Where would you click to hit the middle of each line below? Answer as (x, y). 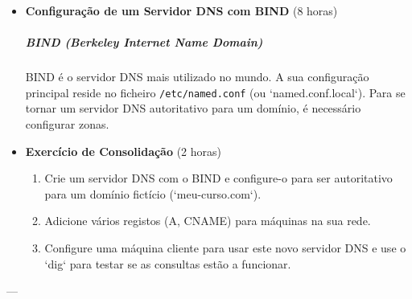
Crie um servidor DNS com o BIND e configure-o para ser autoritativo (218, 178)
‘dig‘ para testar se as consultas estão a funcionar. (168, 263)
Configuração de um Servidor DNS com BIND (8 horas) (181, 10)
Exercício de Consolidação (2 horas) (124, 151)
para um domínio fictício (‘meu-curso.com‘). (153, 193)
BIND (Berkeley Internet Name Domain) (144, 42)
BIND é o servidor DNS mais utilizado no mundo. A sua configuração (197, 77)
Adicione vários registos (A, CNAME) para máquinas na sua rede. (208, 221)
